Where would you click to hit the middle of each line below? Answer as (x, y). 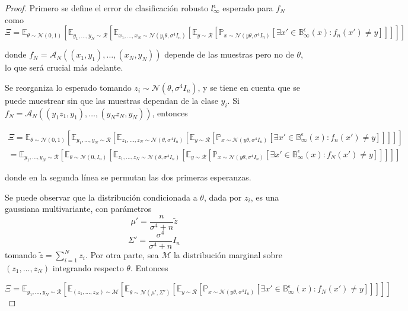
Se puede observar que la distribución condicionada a (101, 197)
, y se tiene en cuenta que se (249, 87)
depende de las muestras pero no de (229, 54)
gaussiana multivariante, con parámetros (78, 209)
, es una (265, 197)
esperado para (248, 8)
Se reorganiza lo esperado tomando (68, 87)
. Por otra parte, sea (122, 255)
